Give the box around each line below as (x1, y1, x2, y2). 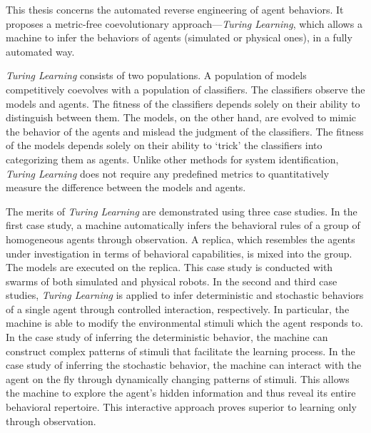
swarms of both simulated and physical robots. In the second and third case (6, 273, 337, 288)
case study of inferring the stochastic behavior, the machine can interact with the (6, 357, 362, 372)
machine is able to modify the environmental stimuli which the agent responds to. (6, 315, 363, 330)
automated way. (6, 44, 75, 58)
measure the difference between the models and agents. (6, 180, 246, 195)
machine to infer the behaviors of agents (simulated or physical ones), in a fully (6, 30, 352, 45)
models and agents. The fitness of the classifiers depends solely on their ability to (6, 96, 360, 111)
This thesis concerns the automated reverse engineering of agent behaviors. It (6, 2, 344, 16)
